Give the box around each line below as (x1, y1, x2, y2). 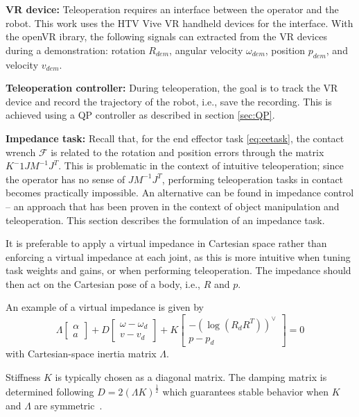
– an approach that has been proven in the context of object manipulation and (6, 198, 340, 213)
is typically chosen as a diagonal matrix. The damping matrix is (55, 370, 327, 384)
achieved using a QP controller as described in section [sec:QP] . (6, 108, 275, 122)
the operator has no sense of (6, 171, 125, 186)
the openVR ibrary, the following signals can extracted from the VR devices (6, 29, 327, 44)
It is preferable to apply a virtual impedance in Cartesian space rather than (6, 236, 327, 250)
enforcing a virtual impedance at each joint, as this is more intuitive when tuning (6, 249, 351, 264)
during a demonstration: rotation (6, 42, 146, 57)
